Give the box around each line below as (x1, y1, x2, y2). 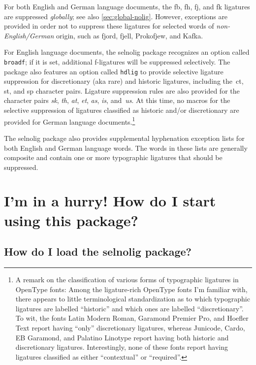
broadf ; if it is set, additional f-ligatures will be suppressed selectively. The (4, 56, 230, 66)
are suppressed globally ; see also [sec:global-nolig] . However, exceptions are (4, 11, 228, 21)
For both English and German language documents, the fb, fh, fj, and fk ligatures (4, 1, 250, 11)
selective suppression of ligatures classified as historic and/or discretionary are (4, 105, 239, 115)
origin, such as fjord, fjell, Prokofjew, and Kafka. (56, 30, 203, 40)
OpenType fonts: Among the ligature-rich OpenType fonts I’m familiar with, (15, 284, 248, 294)
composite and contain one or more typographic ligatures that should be (4, 152, 223, 163)
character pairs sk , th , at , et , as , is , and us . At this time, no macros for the (4, 95, 230, 105)
